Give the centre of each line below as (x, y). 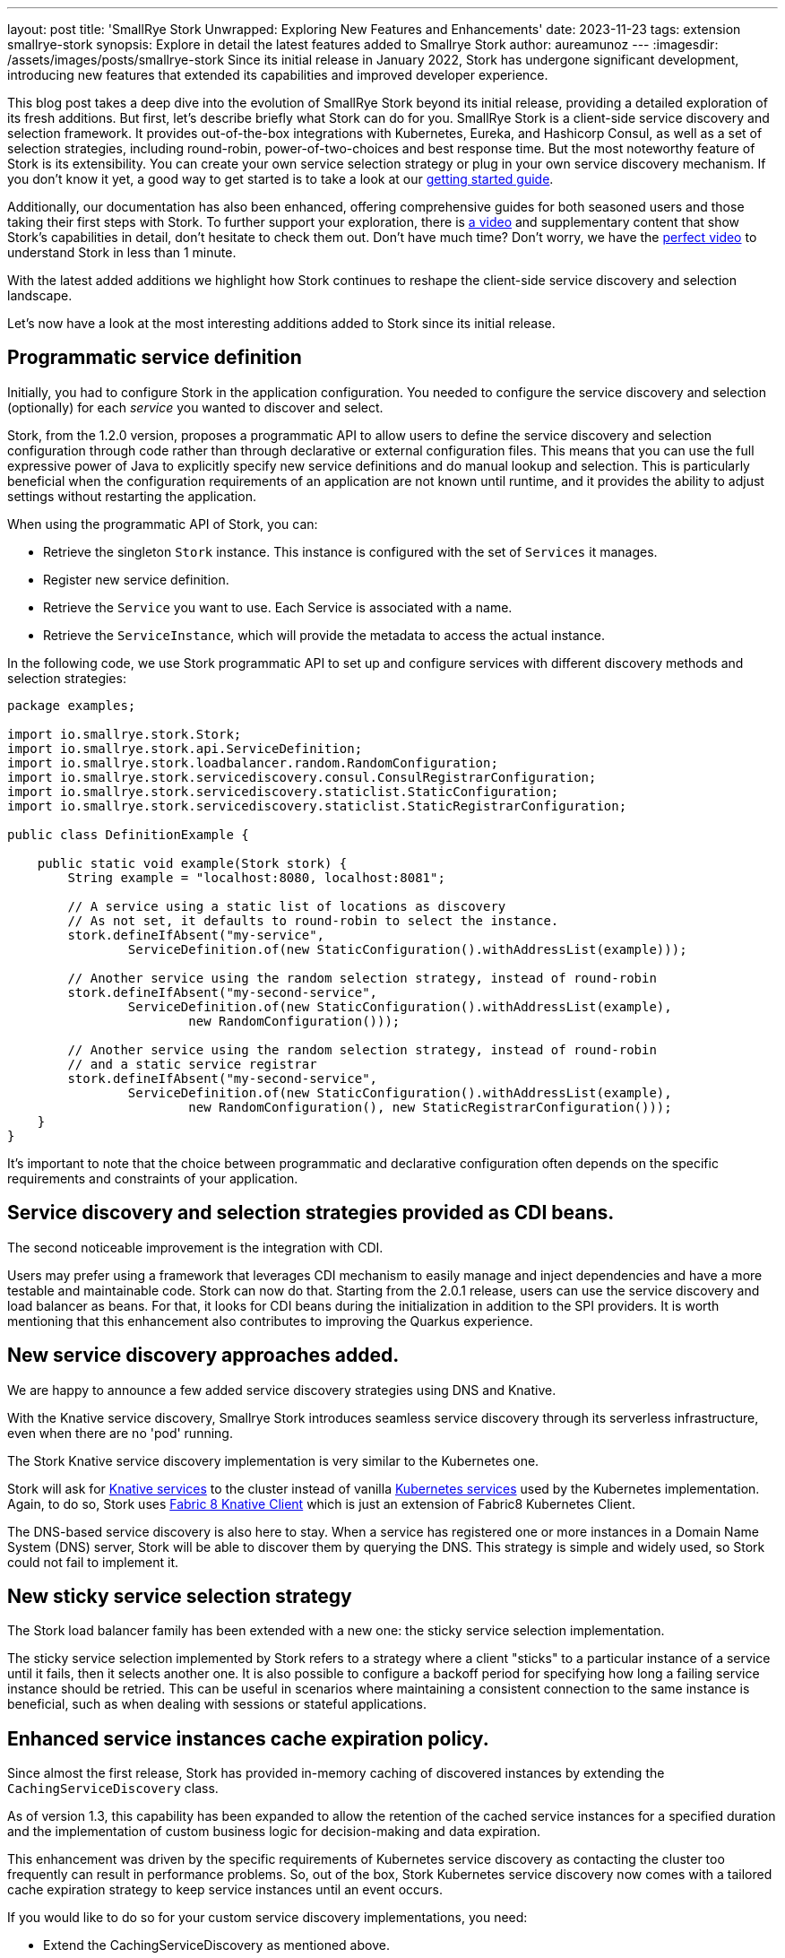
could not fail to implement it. (93, 1562)
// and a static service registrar (192, 1064)
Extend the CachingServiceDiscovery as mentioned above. (216, 1945)
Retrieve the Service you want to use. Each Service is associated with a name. (278, 607)
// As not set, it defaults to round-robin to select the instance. (313, 920)
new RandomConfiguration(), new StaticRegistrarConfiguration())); (430, 1107)
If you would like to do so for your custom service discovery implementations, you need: (267, 1918)
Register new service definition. (136, 579)
